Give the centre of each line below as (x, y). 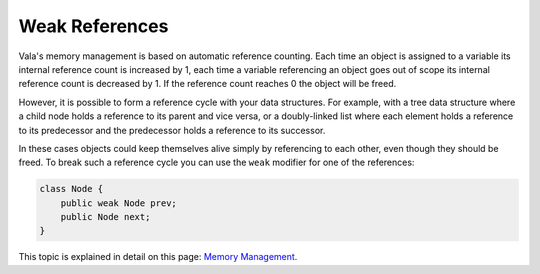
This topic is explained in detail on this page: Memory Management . (158, 257)
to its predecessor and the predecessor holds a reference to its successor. (172, 130)
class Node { (71, 189)
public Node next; (105, 217)
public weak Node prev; (118, 203)
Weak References (93, 26)
